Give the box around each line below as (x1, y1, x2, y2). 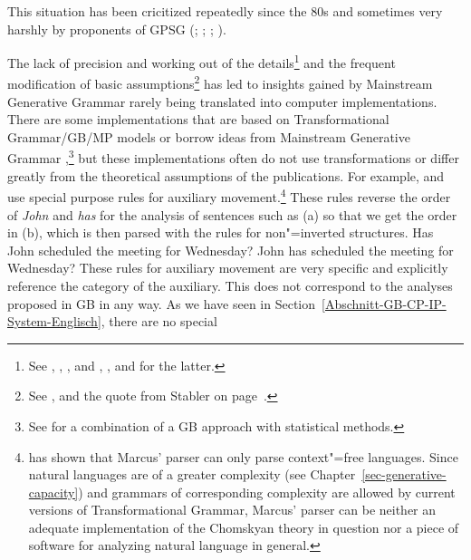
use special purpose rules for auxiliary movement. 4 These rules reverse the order (7, 185, 451, 206)
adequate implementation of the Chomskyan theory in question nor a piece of (28, 517, 459, 536)
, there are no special (101, 312, 217, 331)
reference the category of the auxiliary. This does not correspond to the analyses (7, 275, 453, 294)
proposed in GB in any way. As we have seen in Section (7, 294, 316, 313)
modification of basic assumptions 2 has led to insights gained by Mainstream (7, 72, 433, 93)
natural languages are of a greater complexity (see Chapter (28, 465, 356, 484)
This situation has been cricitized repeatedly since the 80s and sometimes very (7, 2, 443, 20)
